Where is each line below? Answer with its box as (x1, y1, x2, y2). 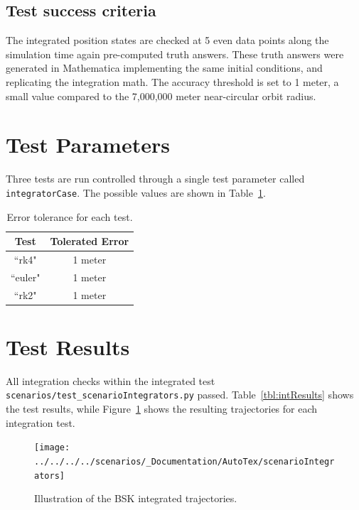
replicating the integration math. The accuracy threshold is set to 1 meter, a (6, 74, 339, 89)
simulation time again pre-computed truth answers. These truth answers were (6, 46, 344, 61)
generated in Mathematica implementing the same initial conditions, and (6, 60, 323, 75)
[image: (34, 443, 70, 453)
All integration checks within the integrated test (6, 373, 215, 388)
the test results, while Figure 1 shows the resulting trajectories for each (6, 401, 318, 416)
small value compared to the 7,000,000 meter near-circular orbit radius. (6, 88, 316, 103)
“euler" (11, 269, 41, 284)
